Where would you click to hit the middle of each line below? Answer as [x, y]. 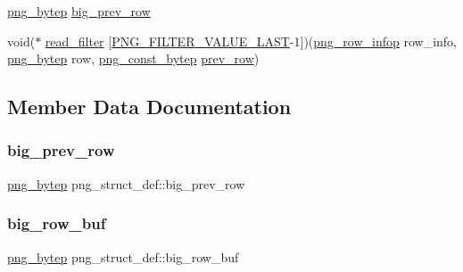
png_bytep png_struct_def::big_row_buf [123, 256]
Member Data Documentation [149, 107]
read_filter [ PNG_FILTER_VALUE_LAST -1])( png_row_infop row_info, [251, 41]
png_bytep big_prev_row [79, 11]
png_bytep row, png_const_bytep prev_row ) [133, 58]
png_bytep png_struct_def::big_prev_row [126, 183]
